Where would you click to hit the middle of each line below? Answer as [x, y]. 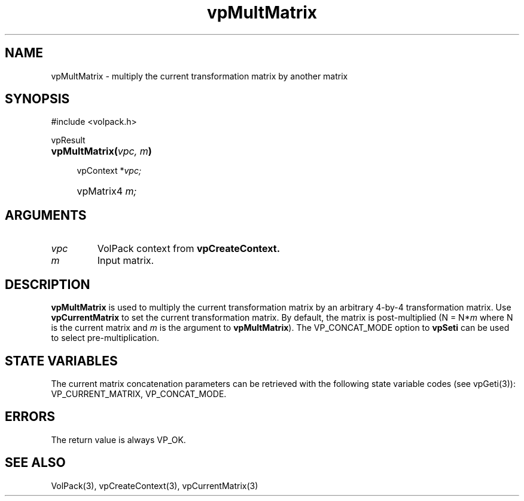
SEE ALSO [35, 463]
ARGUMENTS [46, 215]
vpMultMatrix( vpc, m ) [101, 151]
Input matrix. [126, 261]
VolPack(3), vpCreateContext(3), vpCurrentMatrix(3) [155, 485]
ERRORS [30, 417]
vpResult [68, 140]
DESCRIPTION [48, 284]
